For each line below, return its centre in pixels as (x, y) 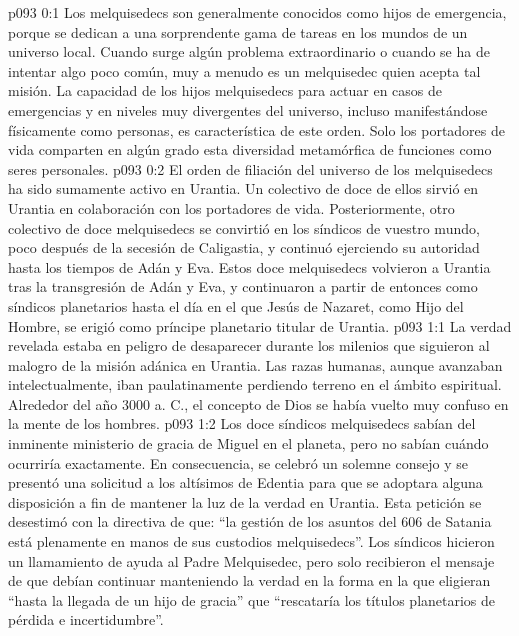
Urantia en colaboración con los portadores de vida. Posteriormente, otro (231, 207)
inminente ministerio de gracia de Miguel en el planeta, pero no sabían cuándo (248, 443)
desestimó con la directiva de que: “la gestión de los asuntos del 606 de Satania (250, 521)
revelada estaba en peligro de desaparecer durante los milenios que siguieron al (249, 345)
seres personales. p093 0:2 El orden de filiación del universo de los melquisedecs (250, 168)
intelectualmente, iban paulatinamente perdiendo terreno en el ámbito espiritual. (255, 384)
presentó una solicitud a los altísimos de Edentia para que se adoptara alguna (245, 482)
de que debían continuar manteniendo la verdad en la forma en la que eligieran (249, 580)
